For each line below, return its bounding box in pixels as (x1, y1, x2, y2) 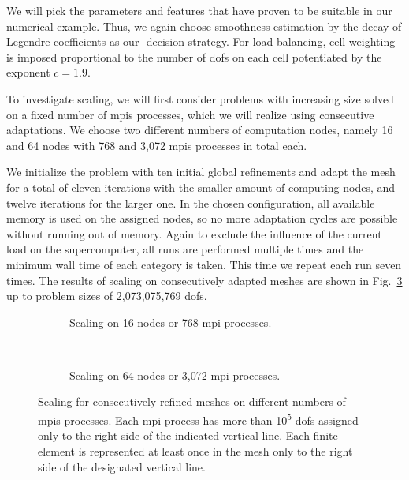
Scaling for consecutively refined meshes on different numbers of (38, 393, 346, 410)
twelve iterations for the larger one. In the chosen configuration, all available (6, 194, 375, 211)
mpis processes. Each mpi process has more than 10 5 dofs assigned (38, 410, 359, 428)
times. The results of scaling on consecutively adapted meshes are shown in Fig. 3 (6, 272, 403, 288)
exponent (6, 64, 50, 81)
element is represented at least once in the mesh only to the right (38, 442, 353, 459)
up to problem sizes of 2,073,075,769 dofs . (6, 287, 207, 304)
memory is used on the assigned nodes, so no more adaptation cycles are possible (6, 210, 398, 227)
